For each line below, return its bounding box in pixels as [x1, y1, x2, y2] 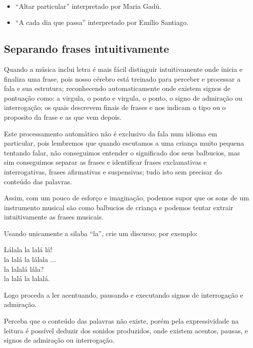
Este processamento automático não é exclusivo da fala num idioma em [4, 128, 217, 138]
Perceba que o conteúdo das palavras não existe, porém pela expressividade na [4, 316, 239, 326]
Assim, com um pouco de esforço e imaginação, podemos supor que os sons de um [4, 193, 249, 203]
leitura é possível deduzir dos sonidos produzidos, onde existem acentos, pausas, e [4, 325, 248, 335]
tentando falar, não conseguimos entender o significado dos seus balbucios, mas [4, 147, 240, 157]
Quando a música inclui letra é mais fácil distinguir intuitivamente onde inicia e [4, 64, 243, 74]
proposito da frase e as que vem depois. [4, 111, 122, 122]
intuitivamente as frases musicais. [4, 212, 104, 222]
